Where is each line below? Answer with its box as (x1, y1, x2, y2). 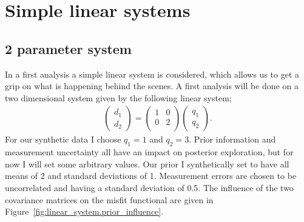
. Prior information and (189, 133, 276, 146)
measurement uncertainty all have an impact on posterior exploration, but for (5, 146, 294, 158)
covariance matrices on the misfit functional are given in (5, 193, 214, 206)
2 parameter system (5, 39, 132, 58)
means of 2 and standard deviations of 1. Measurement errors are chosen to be (5, 169, 297, 182)
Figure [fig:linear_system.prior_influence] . (5, 205, 164, 218)
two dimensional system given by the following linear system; (5, 91, 232, 104)
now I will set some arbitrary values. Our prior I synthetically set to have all (5, 157, 289, 170)
